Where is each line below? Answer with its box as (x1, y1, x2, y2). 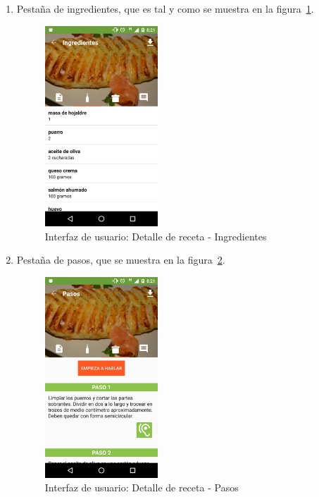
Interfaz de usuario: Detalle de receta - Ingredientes (44, 228, 267, 243)
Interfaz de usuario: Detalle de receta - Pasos (44, 480, 239, 495)
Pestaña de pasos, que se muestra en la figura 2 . (16, 252, 225, 267)
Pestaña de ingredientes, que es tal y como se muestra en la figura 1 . (16, 1, 314, 16)
